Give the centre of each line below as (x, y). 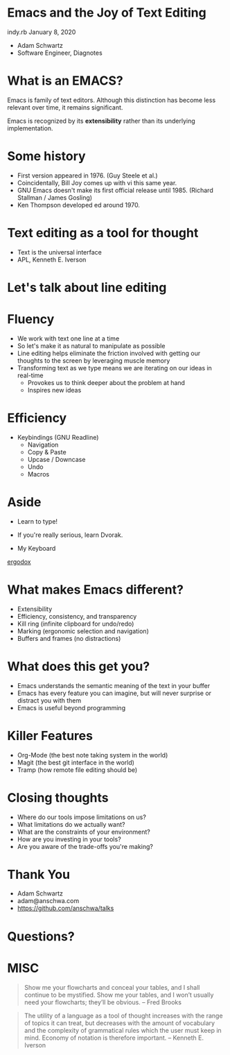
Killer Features (50, 736)
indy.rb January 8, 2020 (42, 32)
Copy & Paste (47, 452)
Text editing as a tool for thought (103, 233)
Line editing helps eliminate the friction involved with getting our (109, 353)
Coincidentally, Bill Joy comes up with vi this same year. (97, 182)
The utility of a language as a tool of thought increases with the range (123, 1015)
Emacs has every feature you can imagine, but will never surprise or (114, 693)
